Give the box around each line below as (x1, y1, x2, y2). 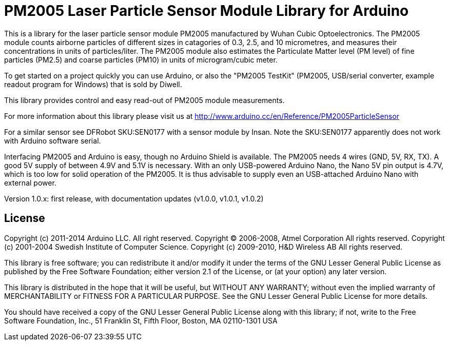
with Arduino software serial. (4, 136, 101, 145)
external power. (4, 178, 56, 187)
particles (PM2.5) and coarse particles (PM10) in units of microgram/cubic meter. (4, 55, 278, 64)
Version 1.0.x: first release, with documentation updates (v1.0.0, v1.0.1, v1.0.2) (4, 194, 264, 203)
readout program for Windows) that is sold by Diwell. (4, 79, 182, 89)
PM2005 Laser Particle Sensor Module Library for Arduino (4, 2, 409, 19)
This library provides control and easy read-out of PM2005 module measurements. (4, 95, 285, 105)
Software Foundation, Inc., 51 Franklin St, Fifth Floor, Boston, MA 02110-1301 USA (4, 316, 278, 325)
